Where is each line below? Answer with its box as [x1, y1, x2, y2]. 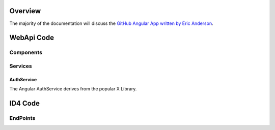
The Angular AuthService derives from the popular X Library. [9, 86, 137, 92]
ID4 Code [9, 99, 40, 108]
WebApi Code [9, 34, 54, 42]
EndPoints [9, 114, 36, 121]
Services [9, 62, 33, 70]
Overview [9, 7, 41, 15]
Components [9, 49, 43, 56]
